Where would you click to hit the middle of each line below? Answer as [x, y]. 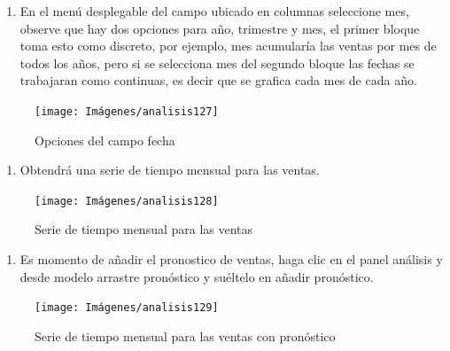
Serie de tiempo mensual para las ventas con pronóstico [185, 335]
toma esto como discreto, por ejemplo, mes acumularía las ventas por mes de [228, 46]
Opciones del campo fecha [105, 140]
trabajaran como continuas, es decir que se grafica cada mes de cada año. [218, 80]
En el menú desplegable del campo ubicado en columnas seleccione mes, [214, 11]
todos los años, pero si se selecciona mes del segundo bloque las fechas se [217, 62]
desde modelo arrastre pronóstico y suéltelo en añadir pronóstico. [197, 276]
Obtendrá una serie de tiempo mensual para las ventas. [170, 170]
